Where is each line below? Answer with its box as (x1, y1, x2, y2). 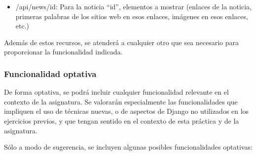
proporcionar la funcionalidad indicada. (4, 47, 123, 57)
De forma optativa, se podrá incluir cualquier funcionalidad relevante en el (4, 87, 229, 97)
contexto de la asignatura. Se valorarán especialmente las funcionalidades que (4, 96, 238, 106)
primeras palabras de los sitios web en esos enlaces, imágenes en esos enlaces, (15, 11, 248, 21)
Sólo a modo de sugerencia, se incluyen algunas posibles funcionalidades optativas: (4, 142, 253, 152)
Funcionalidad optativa (4, 67, 97, 79)
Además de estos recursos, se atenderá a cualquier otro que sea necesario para (4, 37, 239, 47)
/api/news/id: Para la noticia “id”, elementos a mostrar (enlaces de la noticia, (15, 1, 252, 11)
